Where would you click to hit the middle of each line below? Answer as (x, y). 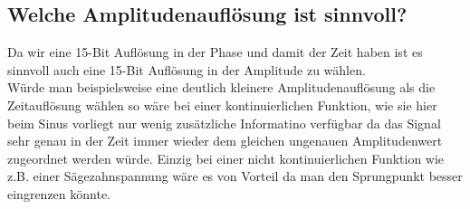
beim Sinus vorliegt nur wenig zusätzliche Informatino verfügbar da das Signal (224, 123)
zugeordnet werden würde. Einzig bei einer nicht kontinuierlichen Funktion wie (226, 158)
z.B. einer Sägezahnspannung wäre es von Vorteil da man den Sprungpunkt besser (235, 176)
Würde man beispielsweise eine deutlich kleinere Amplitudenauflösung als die (221, 87)
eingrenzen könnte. (59, 193)
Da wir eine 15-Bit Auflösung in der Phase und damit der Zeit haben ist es (215, 52)
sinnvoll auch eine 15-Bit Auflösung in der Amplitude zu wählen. (187, 69)
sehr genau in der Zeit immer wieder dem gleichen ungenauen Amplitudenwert (225, 141)
